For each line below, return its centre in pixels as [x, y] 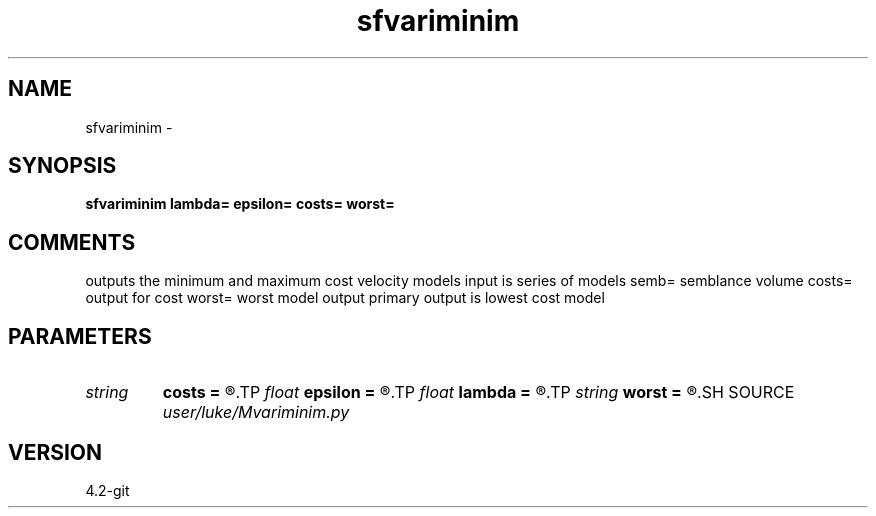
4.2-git [107, 490]
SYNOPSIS [62, 166]
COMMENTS [72, 242]
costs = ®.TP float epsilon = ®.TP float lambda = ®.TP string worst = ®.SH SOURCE [478, 392]
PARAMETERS [80, 336]
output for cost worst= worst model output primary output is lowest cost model [345, 298]
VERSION [55, 452]
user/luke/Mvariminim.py [256, 412]
